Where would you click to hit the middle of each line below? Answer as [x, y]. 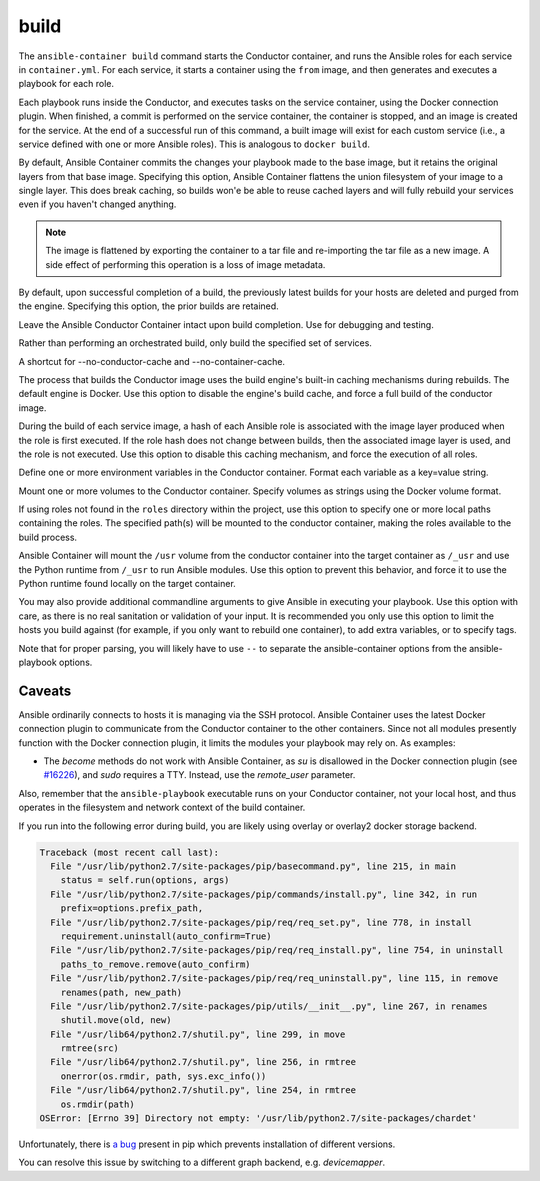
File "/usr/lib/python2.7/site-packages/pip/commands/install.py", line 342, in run [264, 894]
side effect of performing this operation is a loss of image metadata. [185, 264]
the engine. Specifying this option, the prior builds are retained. [148, 306]
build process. [48, 537]
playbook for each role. [66, 84]
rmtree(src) [90, 1048]
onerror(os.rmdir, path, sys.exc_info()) [163, 1076]
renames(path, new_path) [121, 992]
